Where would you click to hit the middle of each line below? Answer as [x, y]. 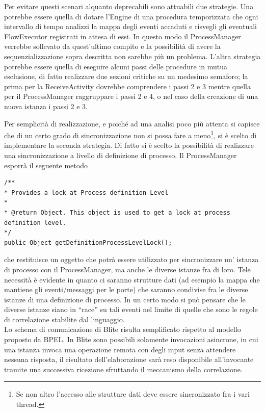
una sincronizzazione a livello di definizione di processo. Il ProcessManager [121, 155]
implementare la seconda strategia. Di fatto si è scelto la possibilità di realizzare [129, 145]
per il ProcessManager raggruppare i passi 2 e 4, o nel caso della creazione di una [131, 96]
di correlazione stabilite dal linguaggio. [64, 319]
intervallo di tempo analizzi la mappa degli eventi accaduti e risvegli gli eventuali [130, 26]
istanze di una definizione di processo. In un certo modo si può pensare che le [125, 299]
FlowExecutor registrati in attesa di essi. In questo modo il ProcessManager [123, 36]
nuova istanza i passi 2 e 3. [46, 106]
